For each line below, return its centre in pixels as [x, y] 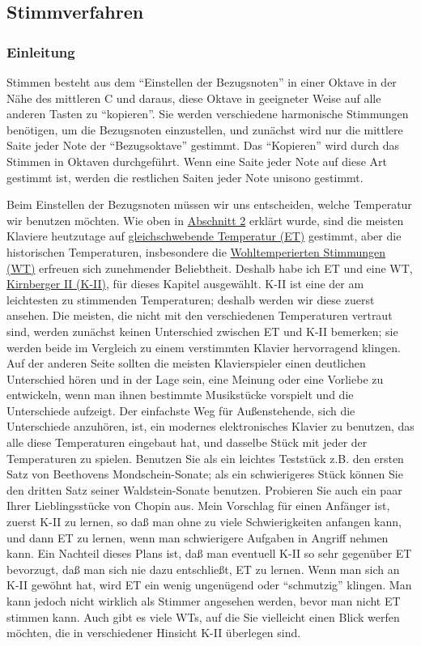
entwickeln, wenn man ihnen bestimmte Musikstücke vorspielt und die [180, 395]
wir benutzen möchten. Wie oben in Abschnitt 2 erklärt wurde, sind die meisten [205, 220]
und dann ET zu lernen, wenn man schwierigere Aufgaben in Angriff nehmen [198, 537]
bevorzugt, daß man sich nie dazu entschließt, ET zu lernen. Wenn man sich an [203, 569]
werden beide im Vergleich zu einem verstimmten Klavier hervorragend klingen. [204, 347]
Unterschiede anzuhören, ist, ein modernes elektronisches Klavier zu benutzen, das [210, 426]
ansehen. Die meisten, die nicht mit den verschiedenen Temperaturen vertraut [200, 315]
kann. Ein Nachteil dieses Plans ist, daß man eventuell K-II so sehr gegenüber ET [209, 553]
